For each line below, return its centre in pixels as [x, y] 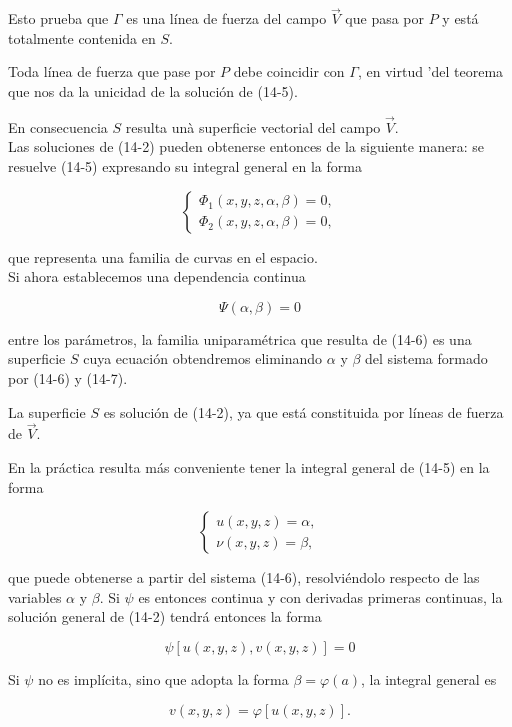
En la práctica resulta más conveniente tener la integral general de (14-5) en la [249, 466]
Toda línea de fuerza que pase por [112, 71]
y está [460, 18]
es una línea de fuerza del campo [226, 18]
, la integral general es [429, 678]
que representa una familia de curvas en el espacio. [163, 256]
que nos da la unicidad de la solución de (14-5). [153, 91]
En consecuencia [58, 126]
